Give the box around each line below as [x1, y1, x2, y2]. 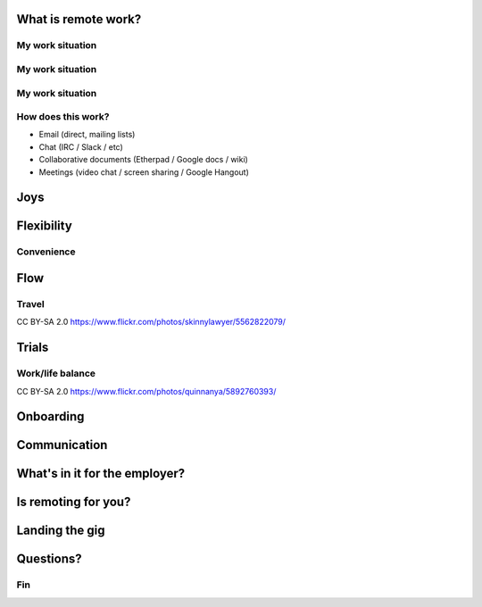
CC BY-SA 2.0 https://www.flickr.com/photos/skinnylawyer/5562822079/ [16, 317, 286, 328]
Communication [16, 437, 108, 453]
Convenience [16, 245, 76, 258]
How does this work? [16, 111, 110, 123]
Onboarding [16, 409, 85, 424]
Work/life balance [16, 367, 96, 379]
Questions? [16, 552, 82, 567]
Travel [16, 298, 45, 310]
